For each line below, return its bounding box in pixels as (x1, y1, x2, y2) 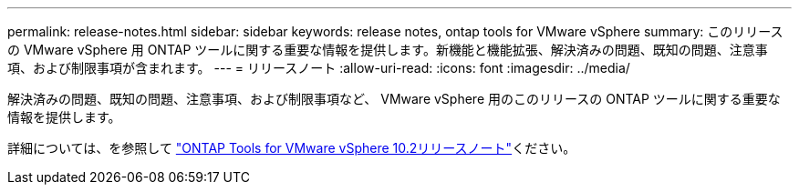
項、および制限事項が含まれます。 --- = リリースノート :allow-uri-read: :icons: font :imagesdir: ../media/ (7, 60, 630, 76)
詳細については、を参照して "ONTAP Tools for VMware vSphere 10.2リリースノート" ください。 (7, 140, 576, 156)
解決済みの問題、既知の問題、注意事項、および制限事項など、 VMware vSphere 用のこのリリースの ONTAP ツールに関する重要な (7, 91, 781, 106)
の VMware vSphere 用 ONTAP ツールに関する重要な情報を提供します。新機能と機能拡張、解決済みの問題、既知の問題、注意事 (7, 42, 768, 57)
